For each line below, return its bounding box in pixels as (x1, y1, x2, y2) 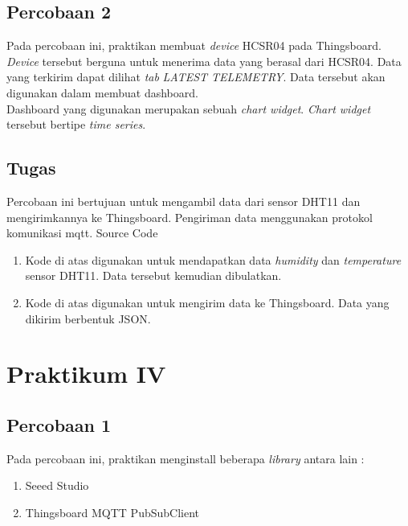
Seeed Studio (25, 477, 89, 494)
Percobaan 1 (6, 412, 112, 437)
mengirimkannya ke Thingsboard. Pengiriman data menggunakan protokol (6, 208, 373, 225)
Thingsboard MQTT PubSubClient (25, 503, 199, 520)
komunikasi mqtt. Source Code (6, 224, 158, 241)
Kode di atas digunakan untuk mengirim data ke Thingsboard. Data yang (25, 294, 390, 310)
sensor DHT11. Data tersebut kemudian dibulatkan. (25, 267, 282, 284)
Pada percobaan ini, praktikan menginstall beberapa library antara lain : (6, 450, 365, 466)
